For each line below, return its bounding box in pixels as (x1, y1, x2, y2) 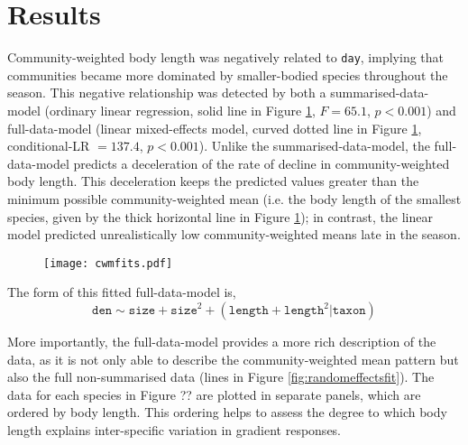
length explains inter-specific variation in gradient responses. (7, 420, 342, 439)
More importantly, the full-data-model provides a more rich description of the (7, 331, 436, 350)
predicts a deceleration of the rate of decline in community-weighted (73, 153, 450, 172)
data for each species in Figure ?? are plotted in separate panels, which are (7, 385, 421, 403)
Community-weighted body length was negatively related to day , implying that (7, 48, 445, 67)
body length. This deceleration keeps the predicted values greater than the (7, 172, 419, 190)
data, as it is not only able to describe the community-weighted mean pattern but (7, 349, 459, 368)
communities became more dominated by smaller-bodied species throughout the (7, 65, 448, 84)
